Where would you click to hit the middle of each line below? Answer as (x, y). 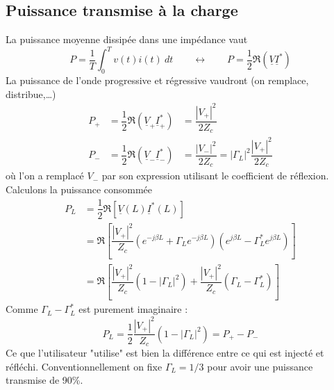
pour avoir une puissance (260, 366)
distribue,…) (31, 94)
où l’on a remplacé (45, 176)
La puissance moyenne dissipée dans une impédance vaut (127, 39)
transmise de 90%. (44, 380)
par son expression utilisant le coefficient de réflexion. (215, 176)
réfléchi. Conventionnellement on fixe (84, 366)
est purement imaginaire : (133, 309)
